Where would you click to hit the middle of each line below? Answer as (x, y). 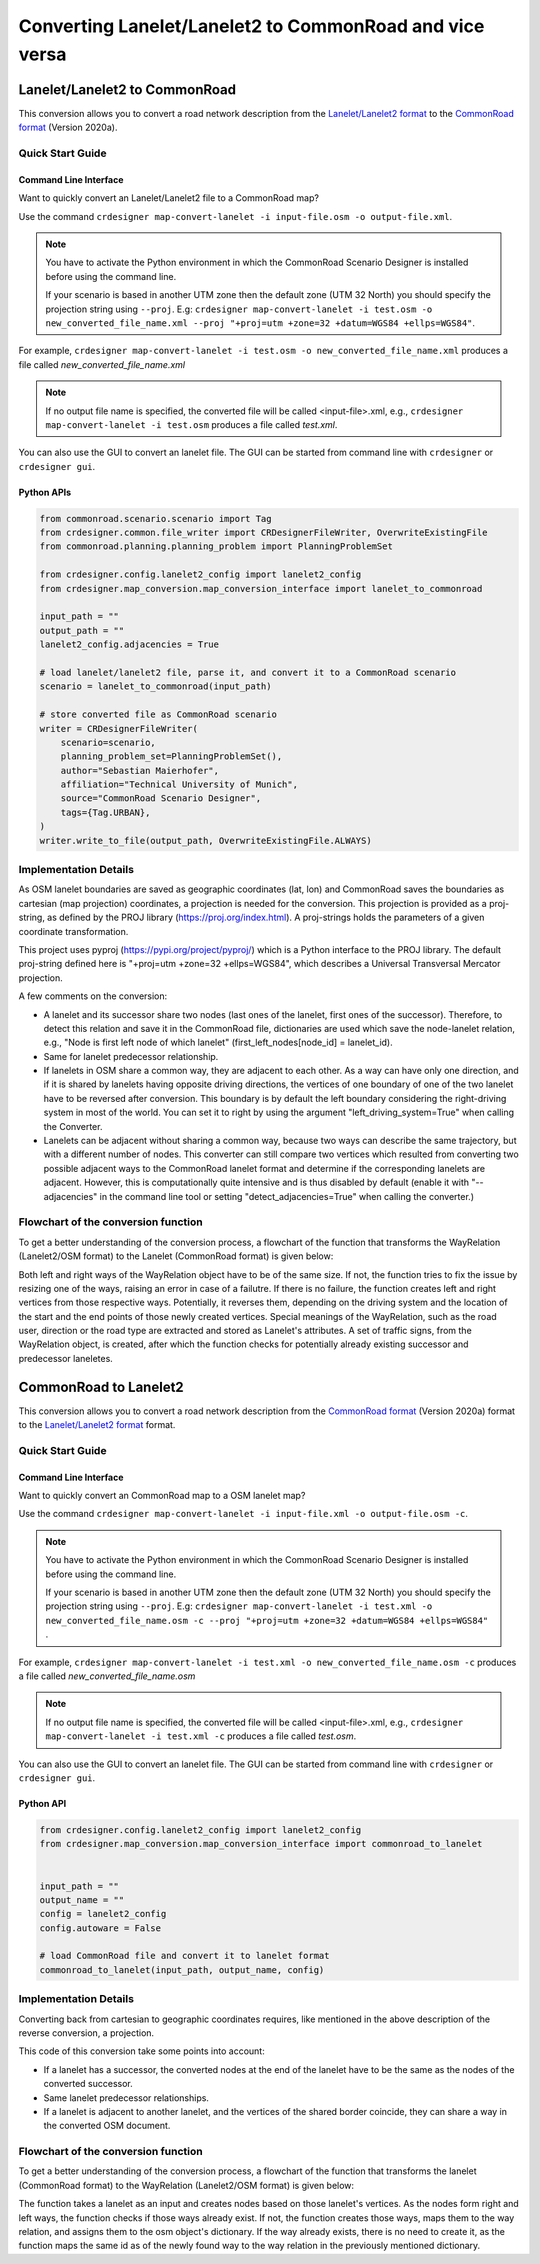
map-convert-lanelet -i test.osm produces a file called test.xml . (191, 424)
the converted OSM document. (107, 2126)
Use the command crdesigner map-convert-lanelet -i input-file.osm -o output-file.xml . (235, 216)
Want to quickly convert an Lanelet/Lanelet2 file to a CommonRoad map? (169, 198)
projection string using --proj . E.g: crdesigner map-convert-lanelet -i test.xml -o (239, 1606)
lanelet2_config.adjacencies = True (129, 644)
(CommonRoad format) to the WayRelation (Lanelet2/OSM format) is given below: (186, 2185)
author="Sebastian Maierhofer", (140, 770)
